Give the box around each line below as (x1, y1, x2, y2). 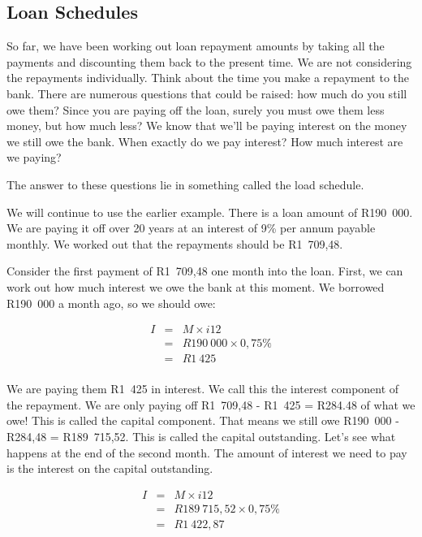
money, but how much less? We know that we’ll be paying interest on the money (6, 117, 407, 134)
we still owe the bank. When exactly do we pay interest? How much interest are (6, 132, 403, 149)
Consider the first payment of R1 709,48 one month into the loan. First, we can (6, 262, 403, 279)
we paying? (6, 149, 62, 166)
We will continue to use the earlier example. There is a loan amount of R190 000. (6, 203, 413, 220)
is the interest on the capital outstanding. (6, 460, 213, 477)
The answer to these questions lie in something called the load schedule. (6, 175, 364, 193)
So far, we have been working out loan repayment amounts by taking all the (6, 37, 385, 54)
